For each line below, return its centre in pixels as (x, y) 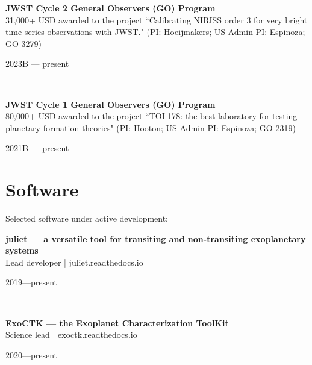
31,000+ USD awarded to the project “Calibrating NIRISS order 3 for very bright (157, 20)
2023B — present (37, 64)
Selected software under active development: (87, 218)
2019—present (32, 282)
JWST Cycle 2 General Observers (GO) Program (111, 8)
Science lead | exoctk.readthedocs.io (71, 335)
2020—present (32, 354)
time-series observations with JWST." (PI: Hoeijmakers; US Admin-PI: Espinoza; (155, 32)
